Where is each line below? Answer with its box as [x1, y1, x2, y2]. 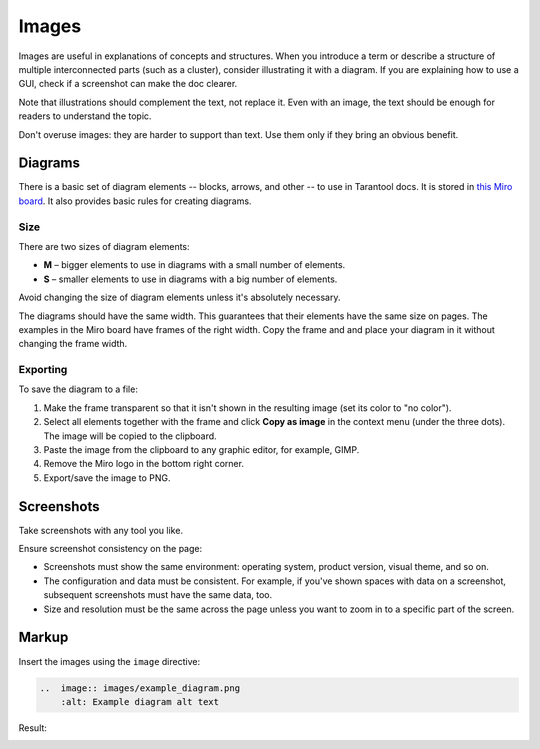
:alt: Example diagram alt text [60, 696, 220, 707]
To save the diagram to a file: [18, 383, 139, 395]
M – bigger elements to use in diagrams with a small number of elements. [43, 259, 346, 271]
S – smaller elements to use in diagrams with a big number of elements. [43, 273, 338, 285]
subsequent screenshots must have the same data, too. [43, 589, 273, 601]
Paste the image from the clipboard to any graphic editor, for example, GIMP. [43, 443, 360, 455]
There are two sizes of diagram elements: [18, 240, 190, 252]
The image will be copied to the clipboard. [43, 430, 217, 442]
